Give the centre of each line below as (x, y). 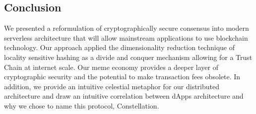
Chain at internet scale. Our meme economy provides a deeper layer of (111, 67)
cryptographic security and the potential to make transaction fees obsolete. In (122, 77)
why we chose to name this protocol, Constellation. (82, 105)
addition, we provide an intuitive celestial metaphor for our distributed (112, 86)
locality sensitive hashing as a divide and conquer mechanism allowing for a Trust (128, 57)
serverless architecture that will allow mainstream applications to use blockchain (126, 37)
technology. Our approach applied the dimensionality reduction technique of (119, 47)
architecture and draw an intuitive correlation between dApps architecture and (124, 96)
